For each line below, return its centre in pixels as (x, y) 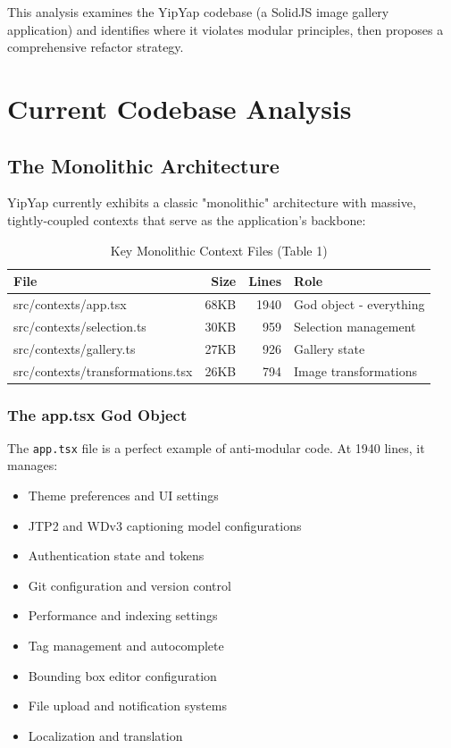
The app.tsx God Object (97, 414)
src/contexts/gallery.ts (75, 348)
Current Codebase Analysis (180, 108)
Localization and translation (105, 735)
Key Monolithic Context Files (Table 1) (219, 250)
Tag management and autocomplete (126, 646)
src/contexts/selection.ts (80, 326)
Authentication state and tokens (116, 555)
